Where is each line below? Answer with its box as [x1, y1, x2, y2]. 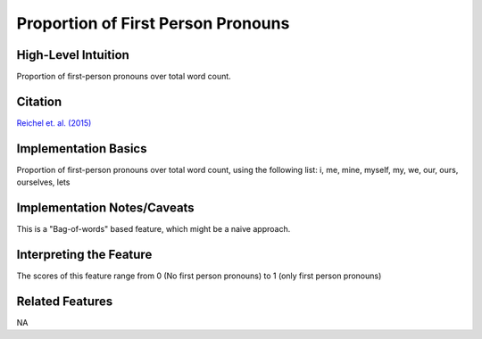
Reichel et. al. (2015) [16, 117, 92, 128]
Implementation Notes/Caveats [16, 201, 195, 216]
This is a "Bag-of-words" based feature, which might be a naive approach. [16, 224, 291, 235]
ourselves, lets [16, 177, 71, 187]
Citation [16, 94, 62, 109]
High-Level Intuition [16, 47, 129, 62]
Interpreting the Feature [16, 246, 153, 262]
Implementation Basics [16, 141, 147, 156]
